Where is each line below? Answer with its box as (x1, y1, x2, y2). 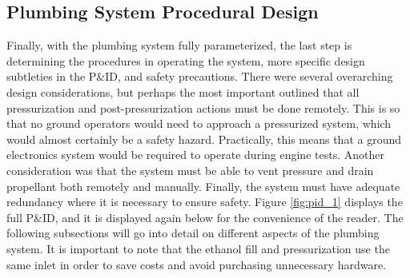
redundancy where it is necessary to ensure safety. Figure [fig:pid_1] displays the (6, 193, 403, 210)
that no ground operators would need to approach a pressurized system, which (6, 115, 392, 132)
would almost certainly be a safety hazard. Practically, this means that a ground (6, 130, 402, 147)
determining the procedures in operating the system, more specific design (6, 52, 365, 69)
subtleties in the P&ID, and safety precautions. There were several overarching (6, 68, 393, 85)
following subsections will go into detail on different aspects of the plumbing (6, 224, 380, 241)
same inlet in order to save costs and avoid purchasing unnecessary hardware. (6, 256, 387, 272)
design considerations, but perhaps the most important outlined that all (6, 83, 360, 100)
